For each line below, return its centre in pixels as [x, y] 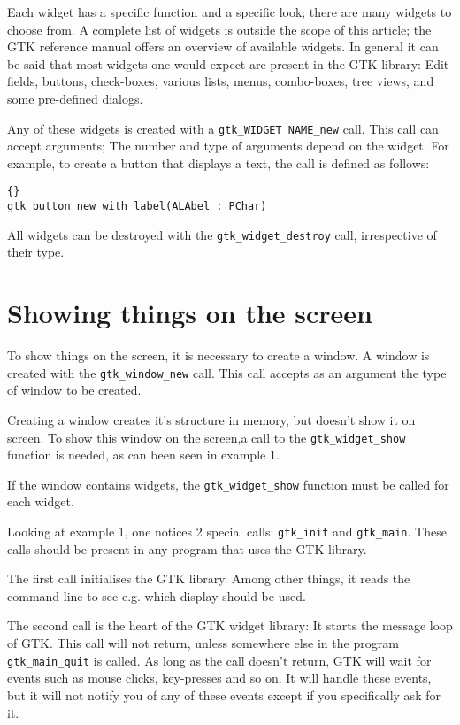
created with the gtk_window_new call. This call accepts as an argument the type [227, 372]
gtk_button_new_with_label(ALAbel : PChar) [137, 207]
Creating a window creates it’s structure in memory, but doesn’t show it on [211, 419]
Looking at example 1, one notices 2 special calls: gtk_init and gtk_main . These [227, 532]
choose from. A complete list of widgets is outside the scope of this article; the [219, 29]
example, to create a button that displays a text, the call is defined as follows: [218, 162]
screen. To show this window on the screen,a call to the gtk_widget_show [207, 437]
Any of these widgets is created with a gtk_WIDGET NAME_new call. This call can [223, 128]
